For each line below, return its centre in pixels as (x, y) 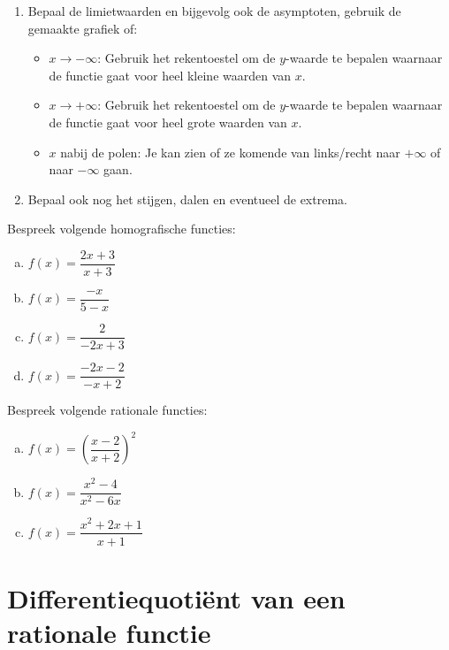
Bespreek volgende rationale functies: (107, 410)
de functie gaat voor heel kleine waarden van (170, 75)
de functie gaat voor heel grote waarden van (168, 122)
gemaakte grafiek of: (83, 28)
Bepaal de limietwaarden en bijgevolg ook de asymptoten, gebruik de (214, 11)
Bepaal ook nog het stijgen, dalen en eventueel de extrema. (187, 199)
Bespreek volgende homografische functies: (122, 229)
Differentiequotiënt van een (176, 597)
